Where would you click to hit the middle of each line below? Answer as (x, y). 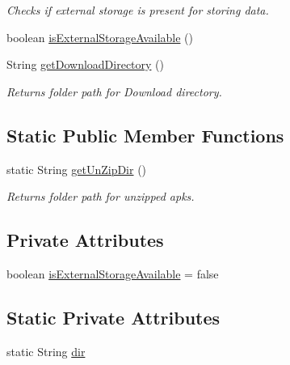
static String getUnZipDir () (77, 169)
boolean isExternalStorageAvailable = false (113, 273)
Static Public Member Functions (145, 135)
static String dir (46, 351)
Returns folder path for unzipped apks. (101, 196)
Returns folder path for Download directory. (114, 91)
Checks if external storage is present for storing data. (138, 10)
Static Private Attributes (113, 317)
